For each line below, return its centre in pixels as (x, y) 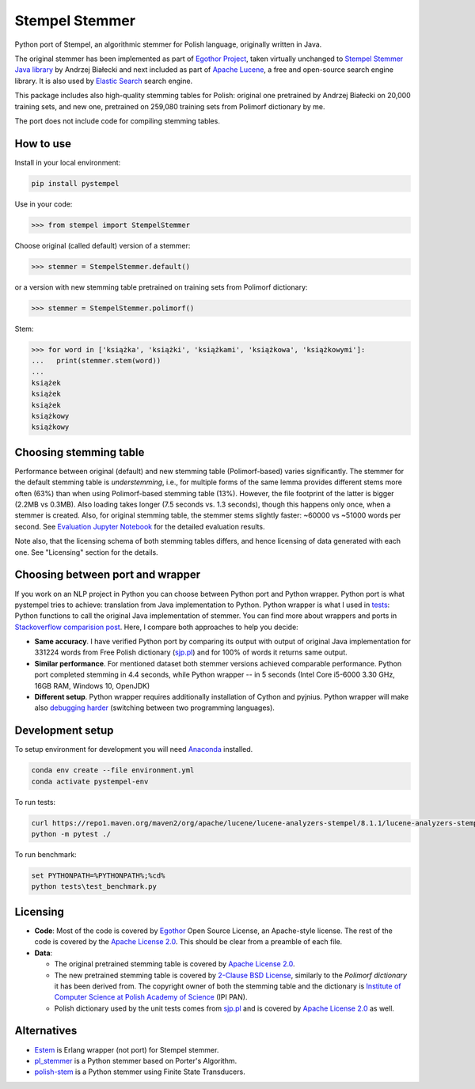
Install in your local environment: (68, 162)
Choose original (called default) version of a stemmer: (103, 245)
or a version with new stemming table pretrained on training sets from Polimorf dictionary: (161, 287)
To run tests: (35, 802)
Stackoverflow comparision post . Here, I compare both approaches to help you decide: (156, 627)
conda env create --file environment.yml (113, 770)
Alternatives (46, 1031)
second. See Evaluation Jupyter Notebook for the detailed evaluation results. (140, 526)
